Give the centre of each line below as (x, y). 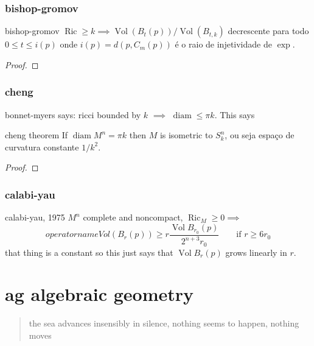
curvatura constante (42, 147)
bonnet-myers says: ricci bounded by (73, 114)
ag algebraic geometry (99, 294)
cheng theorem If (37, 135)
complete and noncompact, (133, 217)
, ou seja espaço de (260, 135)
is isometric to (186, 135)
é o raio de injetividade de (223, 44)
